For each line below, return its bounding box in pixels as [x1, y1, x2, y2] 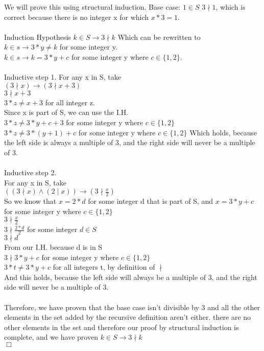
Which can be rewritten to [117, 31, 201, 42]
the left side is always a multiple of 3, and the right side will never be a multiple [4, 137, 255, 148]
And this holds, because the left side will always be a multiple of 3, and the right [4, 271, 257, 282]
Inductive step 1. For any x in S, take [4, 72, 121, 82]
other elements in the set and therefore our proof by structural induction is [4, 321, 239, 332]
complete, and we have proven [4, 332, 98, 342]
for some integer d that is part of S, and [88, 196, 213, 206]
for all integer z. [45, 97, 95, 107]
